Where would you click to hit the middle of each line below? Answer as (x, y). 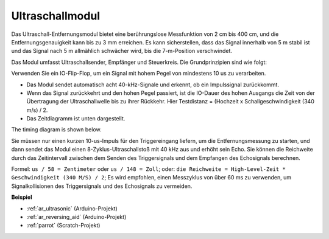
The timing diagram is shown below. (56, 130)
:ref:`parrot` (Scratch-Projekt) (63, 226)
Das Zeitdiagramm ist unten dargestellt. (76, 119)
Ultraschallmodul (56, 16)
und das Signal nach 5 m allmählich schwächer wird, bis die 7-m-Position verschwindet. (122, 51)
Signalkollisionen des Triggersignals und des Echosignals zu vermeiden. (102, 186)
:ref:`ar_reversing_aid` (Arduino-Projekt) (76, 216)
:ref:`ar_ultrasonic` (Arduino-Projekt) (72, 208)
